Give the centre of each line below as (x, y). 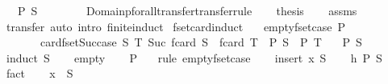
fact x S (40, 73)
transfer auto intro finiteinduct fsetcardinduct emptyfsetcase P (175, 26)
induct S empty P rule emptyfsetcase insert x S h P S (194, 57)
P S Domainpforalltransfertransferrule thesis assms (187, 10)
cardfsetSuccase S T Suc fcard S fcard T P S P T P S (201, 42)
